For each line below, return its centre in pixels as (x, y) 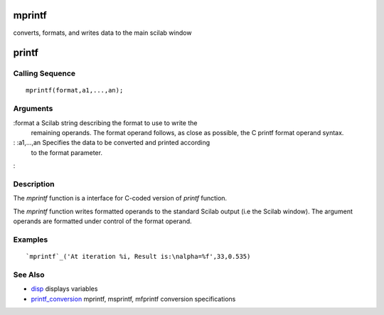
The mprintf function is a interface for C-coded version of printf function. (120, 198)
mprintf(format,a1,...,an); (75, 90)
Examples (31, 240)
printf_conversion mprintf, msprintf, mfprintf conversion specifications (133, 299)
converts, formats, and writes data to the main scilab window (102, 33)
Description (34, 183)
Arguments (33, 109)
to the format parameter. (67, 152)
